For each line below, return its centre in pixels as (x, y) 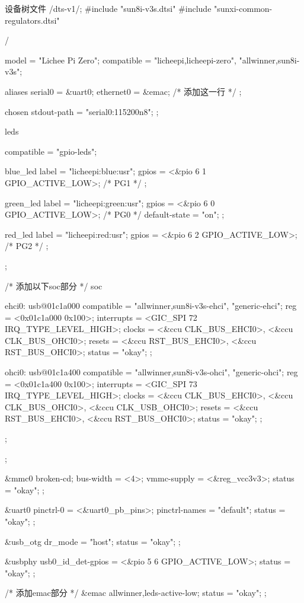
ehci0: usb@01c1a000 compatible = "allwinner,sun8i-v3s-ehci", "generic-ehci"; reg (151, 306)
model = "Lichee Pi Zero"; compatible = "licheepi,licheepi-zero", (121, 60)
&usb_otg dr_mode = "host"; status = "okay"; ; (93, 541)
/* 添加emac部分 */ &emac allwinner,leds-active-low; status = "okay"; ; (136, 593)
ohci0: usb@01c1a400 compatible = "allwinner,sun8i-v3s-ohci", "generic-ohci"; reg (151, 372)
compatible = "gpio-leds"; (51, 151)
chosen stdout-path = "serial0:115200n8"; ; (82, 111)
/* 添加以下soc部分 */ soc (54, 285)
